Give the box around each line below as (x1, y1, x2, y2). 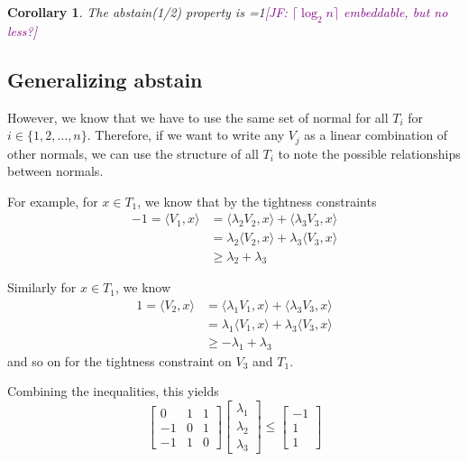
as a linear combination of (304, 125, 448, 144)
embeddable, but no (344, 3, 448, 21)
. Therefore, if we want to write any (87, 125, 285, 144)
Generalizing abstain (7, 65, 203, 93)
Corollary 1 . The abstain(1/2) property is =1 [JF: (7, 3, 288, 21)
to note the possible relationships (278, 143, 461, 162)
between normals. (7, 161, 104, 180)
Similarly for (7, 278, 77, 297)
